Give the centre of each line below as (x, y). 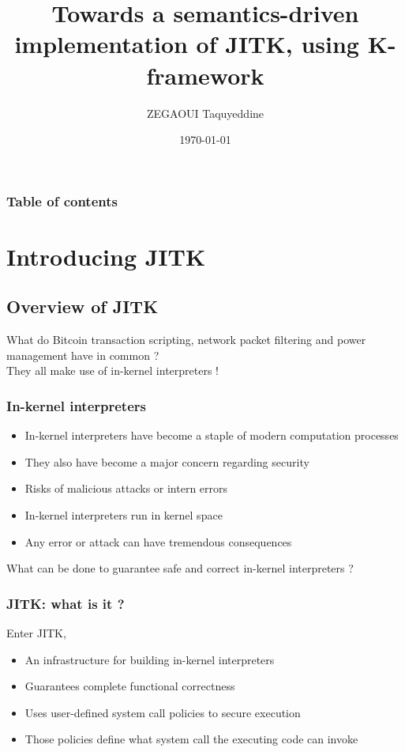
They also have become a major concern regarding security (167, 461)
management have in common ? (83, 355)
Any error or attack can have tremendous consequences (158, 541)
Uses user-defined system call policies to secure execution (163, 712)
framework (205, 75)
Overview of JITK (82, 306)
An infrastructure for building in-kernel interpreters (150, 659)
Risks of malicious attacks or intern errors (126, 488)
